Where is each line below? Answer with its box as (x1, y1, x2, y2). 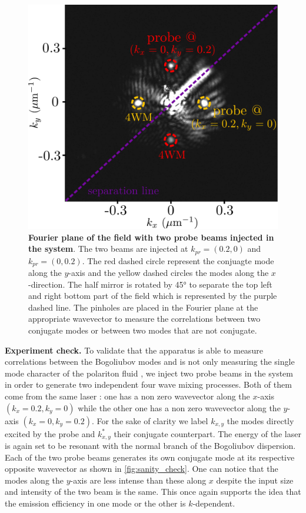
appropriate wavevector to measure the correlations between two (28, 312, 261, 325)
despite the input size (216, 474, 294, 486)
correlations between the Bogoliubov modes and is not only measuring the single (5, 355, 295, 368)
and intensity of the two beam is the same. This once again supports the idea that (5, 485, 301, 498)
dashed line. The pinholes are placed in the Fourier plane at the (28, 301, 258, 313)
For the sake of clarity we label (97, 414, 208, 427)
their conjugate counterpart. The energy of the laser (114, 427, 301, 439)
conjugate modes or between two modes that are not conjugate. (28, 324, 257, 336)
